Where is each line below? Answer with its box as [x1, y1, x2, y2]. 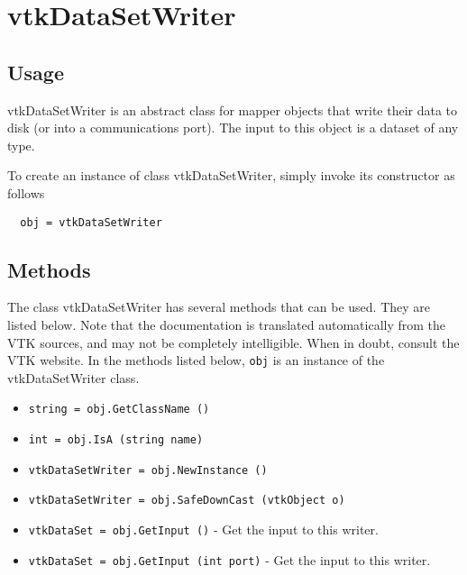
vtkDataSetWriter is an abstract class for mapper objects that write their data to [7, 100, 458, 119]
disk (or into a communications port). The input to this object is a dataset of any [7, 118, 459, 137]
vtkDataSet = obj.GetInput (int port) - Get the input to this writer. [28, 550, 431, 569]
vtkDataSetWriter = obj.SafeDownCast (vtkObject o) [28, 494, 345, 507]
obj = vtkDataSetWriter [20, 215, 162, 229]
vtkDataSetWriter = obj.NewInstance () [28, 463, 268, 477]
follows [7, 183, 45, 202]
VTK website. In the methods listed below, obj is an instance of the [7, 351, 385, 370]
